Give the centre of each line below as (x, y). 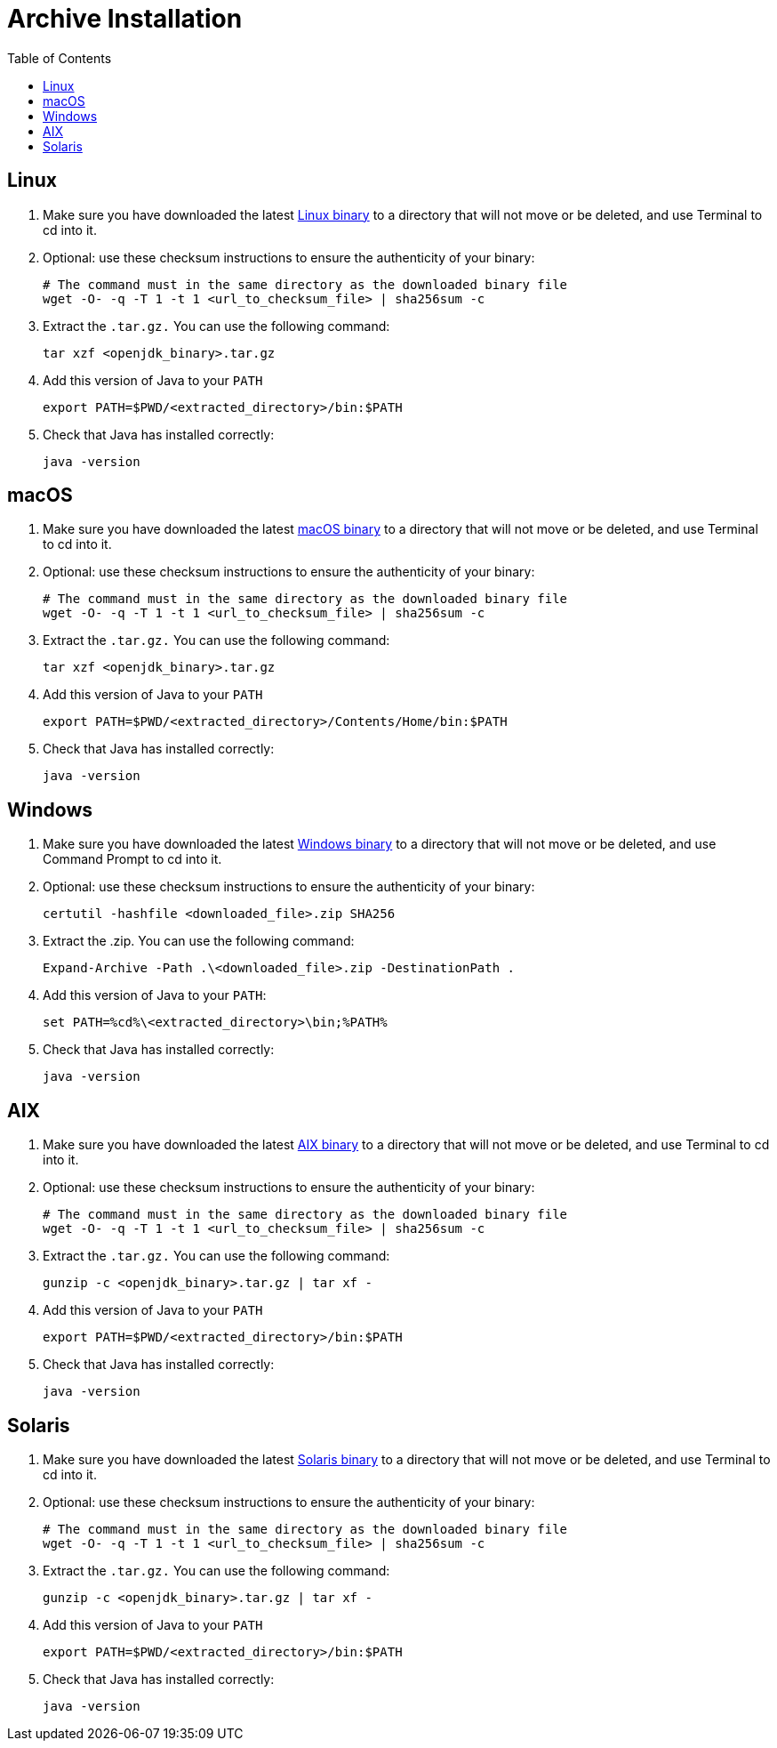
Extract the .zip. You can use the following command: (199, 941)
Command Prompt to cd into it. (132, 859)
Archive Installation (125, 19)
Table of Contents (60, 58)
